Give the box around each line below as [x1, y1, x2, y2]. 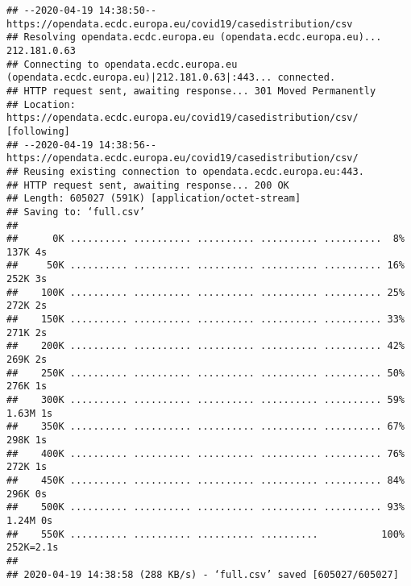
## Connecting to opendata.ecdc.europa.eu [6, 58, 238, 70]
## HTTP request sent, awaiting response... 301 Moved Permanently [6, 85, 376, 97]
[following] [6, 125, 70, 137]
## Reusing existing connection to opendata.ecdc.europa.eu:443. [6, 165, 364, 177]
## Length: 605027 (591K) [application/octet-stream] [6, 193, 301, 205]
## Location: [6, 98, 76, 110]
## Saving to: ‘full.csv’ [6, 206, 145, 218]
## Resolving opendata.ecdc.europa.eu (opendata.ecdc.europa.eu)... [6, 31, 382, 44]
